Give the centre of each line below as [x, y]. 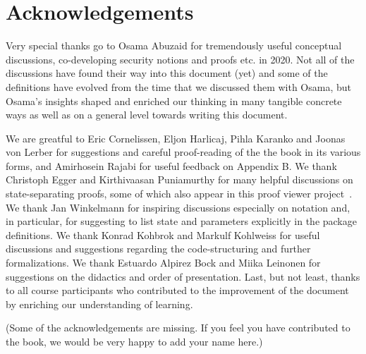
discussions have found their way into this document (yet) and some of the [167, 73]
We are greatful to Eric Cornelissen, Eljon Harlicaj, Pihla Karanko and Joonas [176, 138]
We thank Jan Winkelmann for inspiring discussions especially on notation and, [178, 207]
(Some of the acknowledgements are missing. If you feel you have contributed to [178, 328]
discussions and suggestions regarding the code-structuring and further [158, 249]
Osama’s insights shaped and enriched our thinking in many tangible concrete [174, 100]
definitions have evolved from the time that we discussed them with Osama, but [178, 86]
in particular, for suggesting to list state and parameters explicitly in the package [181, 221]
